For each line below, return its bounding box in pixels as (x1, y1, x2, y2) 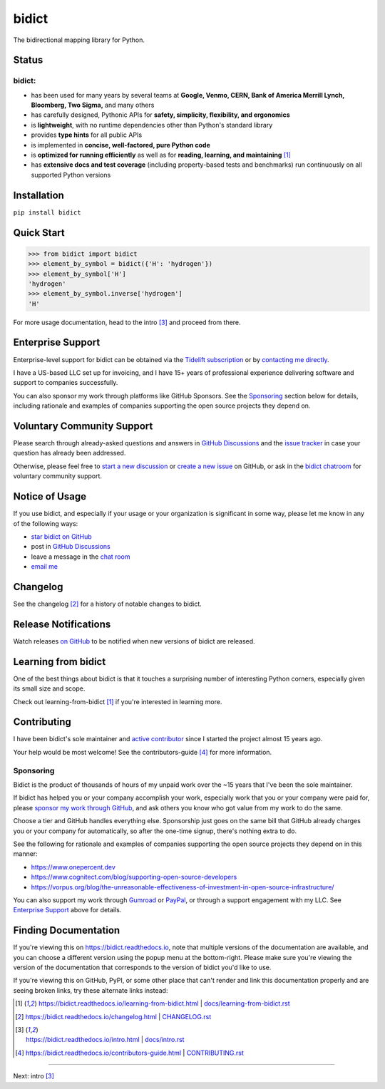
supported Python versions (31, 170, 111, 179)
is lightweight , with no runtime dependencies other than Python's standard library (31, 120, 273, 129)
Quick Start (13, 227, 65, 239)
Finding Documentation (13, 924, 120, 936)
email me (31, 562, 58, 571)
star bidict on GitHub (31, 532, 92, 541)
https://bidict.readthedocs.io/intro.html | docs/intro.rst (26, 1036, 185, 1044)
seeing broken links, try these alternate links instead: (13, 986, 168, 994)
